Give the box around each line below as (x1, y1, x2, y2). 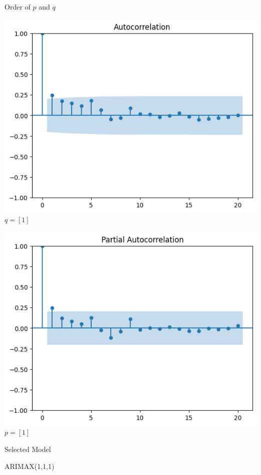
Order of (5, 2, 31, 12)
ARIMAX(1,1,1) (5, 460, 55, 471)
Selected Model (5, 443, 51, 454)
